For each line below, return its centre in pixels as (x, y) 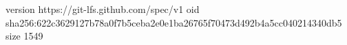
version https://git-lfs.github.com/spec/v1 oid (103, 9)
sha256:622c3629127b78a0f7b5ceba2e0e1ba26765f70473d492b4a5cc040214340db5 (174, 22)
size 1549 (24, 36)
